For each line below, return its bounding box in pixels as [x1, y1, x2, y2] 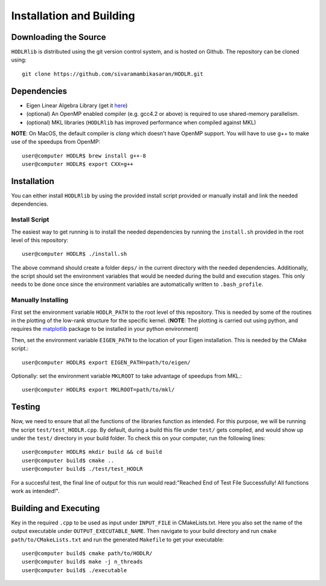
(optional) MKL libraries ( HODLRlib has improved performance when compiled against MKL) [26, 118, 257, 126]
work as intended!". [11, 488, 60, 494]
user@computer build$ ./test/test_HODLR [22, 465, 143, 473]
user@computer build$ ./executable [22, 567, 127, 573]
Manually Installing [11, 296, 69, 304]
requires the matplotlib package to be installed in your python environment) [11, 325, 199, 333]
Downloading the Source [11, 32, 106, 42]
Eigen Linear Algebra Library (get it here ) [26, 101, 128, 109]
